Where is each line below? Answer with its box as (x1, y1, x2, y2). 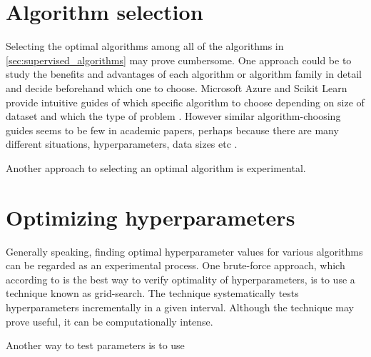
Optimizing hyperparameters (6, 202, 295, 231)
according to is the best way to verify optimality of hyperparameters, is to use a (6, 271, 355, 286)
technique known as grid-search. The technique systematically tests (6, 286, 299, 301)
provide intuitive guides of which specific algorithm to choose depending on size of (6, 94, 365, 109)
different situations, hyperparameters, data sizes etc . (6, 136, 238, 151)
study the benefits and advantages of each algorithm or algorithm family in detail (6, 66, 362, 81)
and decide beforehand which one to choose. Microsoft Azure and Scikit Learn (6, 80, 347, 95)
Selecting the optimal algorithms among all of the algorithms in (6, 39, 284, 54)
